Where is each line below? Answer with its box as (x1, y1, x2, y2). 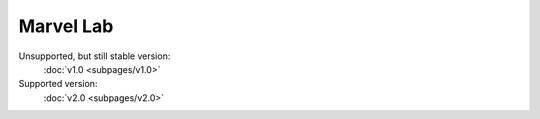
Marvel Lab (18, 15, 114, 37)
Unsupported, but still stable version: (18, 50, 171, 62)
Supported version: (18, 78, 98, 90)
